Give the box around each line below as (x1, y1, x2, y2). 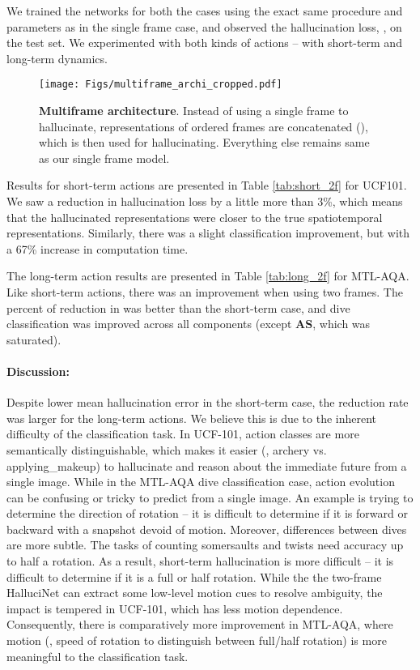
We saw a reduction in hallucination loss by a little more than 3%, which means (6, 193, 403, 209)
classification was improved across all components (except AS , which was (6, 315, 371, 332)
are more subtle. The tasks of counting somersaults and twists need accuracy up (6, 536, 404, 553)
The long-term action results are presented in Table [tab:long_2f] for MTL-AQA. (6, 267, 409, 284)
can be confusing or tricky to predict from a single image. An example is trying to (6, 489, 414, 506)
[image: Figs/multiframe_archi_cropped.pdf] (39, 79, 282, 91)
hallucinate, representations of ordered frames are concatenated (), (39, 117, 368, 134)
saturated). (6, 331, 62, 348)
